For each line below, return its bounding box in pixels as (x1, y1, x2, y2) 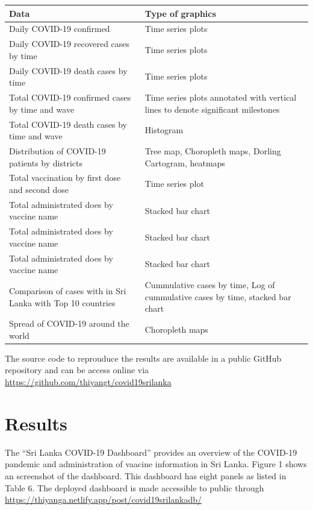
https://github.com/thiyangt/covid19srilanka (5, 376, 172, 388)
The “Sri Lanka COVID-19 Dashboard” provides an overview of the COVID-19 (5, 445, 297, 458)
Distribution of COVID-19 (9, 144, 106, 157)
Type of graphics (144, 7, 216, 19)
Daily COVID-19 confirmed (9, 22, 110, 35)
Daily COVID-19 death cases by (9, 64, 128, 77)
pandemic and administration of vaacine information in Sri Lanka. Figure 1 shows (5, 458, 307, 470)
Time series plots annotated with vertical (144, 91, 297, 104)
